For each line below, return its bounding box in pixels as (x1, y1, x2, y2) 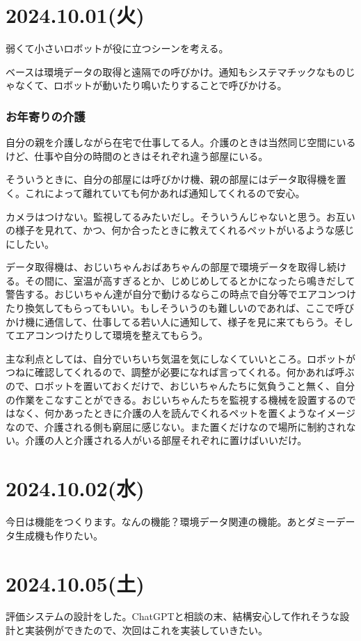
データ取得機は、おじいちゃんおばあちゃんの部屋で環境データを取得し (6, 260, 327, 274)
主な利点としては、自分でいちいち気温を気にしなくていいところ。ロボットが (6, 351, 355, 365)
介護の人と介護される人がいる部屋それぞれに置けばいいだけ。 (24, 433, 307, 448)
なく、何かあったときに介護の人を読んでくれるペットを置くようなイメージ (15, 406, 356, 420)
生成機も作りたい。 (15, 528, 103, 542)
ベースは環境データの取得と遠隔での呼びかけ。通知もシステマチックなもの (6, 64, 346, 79)
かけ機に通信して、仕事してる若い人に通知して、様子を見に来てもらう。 (6, 314, 334, 329)
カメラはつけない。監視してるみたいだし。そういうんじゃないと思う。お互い (6, 209, 355, 223)
